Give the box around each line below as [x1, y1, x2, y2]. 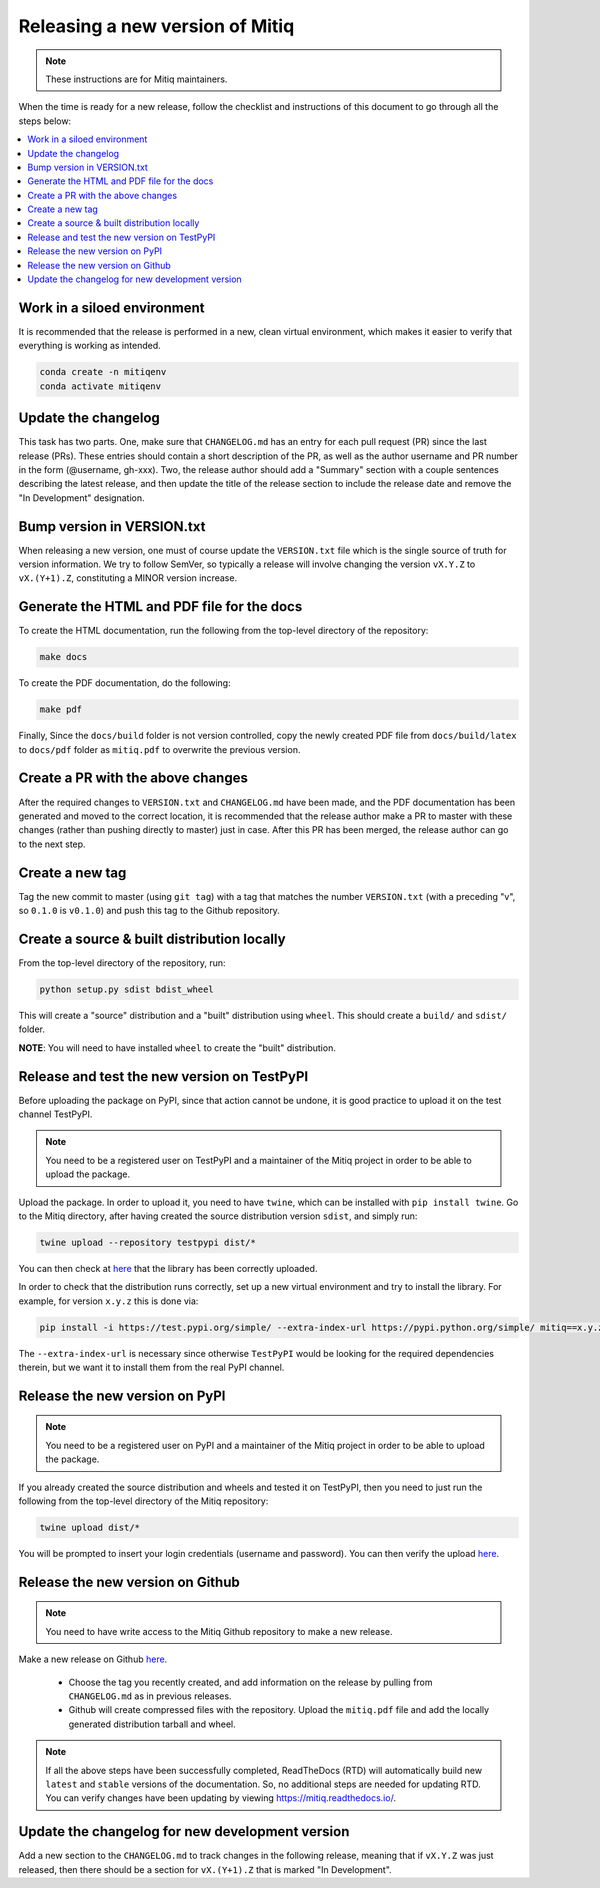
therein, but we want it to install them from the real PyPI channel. [18, 1361, 285, 1374]
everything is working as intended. [18, 340, 161, 352]
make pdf [39, 704, 83, 715]
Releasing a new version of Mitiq [18, 15, 295, 37]
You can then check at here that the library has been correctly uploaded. [18, 1262, 318, 1274]
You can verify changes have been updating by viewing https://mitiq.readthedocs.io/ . [45, 1792, 397, 1804]
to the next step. [18, 838, 86, 850]
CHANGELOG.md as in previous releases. [68, 1690, 232, 1702]
